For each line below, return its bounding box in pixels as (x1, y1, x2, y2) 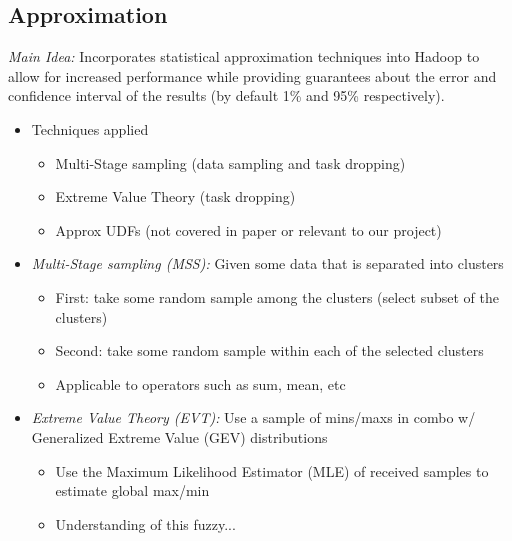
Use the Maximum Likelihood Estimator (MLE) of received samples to (55, 460, 489, 481)
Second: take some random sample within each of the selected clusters (55, 340, 484, 361)
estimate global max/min (55, 480, 210, 501)
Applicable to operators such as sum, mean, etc (55, 373, 346, 394)
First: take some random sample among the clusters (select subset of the (55, 286, 499, 307)
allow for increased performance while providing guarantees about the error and (8, 65, 497, 86)
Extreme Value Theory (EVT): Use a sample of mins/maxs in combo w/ (31, 407, 476, 428)
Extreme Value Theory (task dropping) (55, 186, 296, 207)
